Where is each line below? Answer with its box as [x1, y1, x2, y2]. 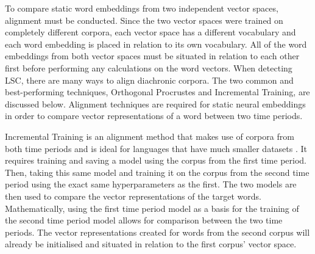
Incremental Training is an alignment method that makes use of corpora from [5, 129, 294, 142]
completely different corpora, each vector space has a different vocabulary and [5, 26, 296, 38]
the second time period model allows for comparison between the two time [5, 214, 283, 227]
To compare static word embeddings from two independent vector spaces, [5, 2, 278, 14]
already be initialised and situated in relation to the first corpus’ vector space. [5, 238, 297, 250]
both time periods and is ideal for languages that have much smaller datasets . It [5, 142, 308, 154]
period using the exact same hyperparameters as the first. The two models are [5, 178, 297, 191]
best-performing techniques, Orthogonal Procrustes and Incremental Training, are [5, 85, 310, 98]
